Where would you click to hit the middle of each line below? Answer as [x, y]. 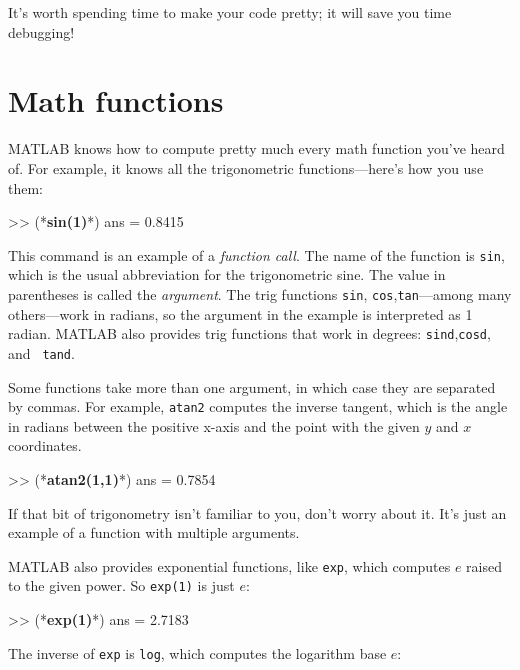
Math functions [116, 100]
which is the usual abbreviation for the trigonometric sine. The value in [227, 274]
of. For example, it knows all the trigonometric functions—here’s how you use [246, 167]
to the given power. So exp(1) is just [121, 585]
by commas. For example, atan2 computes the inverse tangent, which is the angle [258, 406]
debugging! [41, 31]
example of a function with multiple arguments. [154, 532]
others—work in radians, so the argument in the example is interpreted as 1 [240, 313]
